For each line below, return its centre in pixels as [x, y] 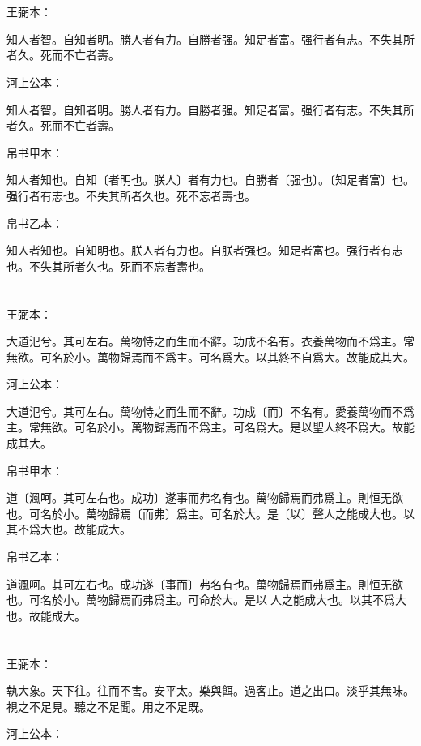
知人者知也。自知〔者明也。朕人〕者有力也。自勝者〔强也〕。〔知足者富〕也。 [210, 180]
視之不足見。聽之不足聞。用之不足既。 [108, 706]
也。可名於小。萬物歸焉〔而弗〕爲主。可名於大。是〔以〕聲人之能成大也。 [205, 513]
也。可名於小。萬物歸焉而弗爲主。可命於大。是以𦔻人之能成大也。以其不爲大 [206, 600]
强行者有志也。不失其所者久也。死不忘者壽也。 [131, 195]
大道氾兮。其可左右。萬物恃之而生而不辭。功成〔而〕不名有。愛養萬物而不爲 [210, 411]
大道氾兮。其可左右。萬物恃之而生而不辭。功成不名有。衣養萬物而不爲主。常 [210, 341]
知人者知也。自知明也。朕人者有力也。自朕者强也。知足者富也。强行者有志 [205, 250]
